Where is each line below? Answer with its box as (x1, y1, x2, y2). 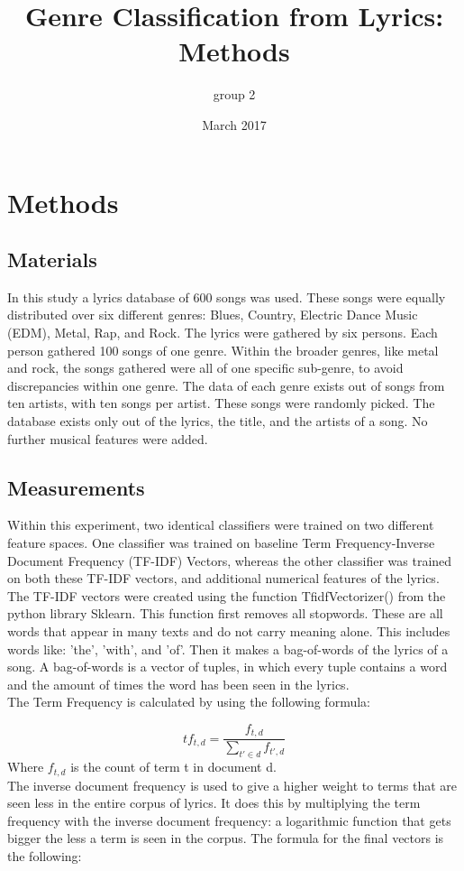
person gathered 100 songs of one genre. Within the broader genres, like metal (7, 340, 439, 359)
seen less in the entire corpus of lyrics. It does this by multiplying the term (7, 793, 421, 812)
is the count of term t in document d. (70, 757, 277, 776)
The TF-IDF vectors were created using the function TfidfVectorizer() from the (7, 586, 446, 605)
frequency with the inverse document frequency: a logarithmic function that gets (7, 811, 451, 829)
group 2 (213, 85, 256, 104)
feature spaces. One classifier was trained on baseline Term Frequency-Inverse (7, 533, 435, 552)
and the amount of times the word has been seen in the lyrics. (7, 674, 350, 693)
